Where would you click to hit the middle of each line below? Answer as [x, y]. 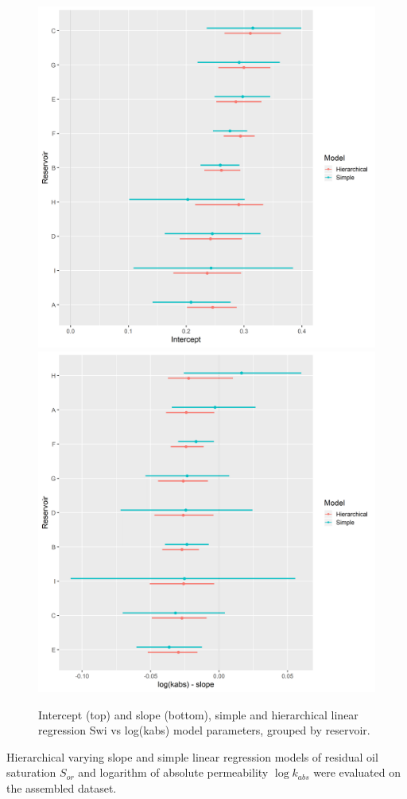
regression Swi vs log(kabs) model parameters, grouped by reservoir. [204, 730]
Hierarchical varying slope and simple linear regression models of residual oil [192, 756]
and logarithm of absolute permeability [173, 772]
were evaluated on [357, 772]
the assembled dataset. [62, 787]
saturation [31, 772]
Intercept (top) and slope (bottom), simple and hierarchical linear [198, 714]
